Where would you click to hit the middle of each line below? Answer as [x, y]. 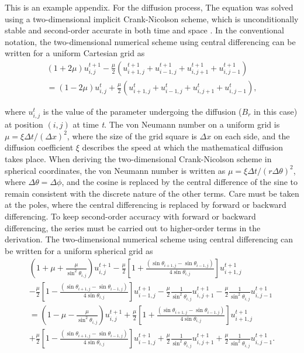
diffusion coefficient [39, 147]
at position [24, 124]
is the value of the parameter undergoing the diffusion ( [142, 112]
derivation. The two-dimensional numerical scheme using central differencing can [149, 239]
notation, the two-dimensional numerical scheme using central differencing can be [150, 41]
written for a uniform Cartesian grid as [75, 53]
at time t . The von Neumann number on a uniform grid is [176, 124]
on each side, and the [252, 136]
